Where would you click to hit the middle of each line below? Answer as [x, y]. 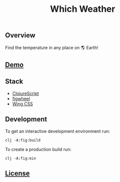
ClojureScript [26, 93]
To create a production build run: [38, 149]
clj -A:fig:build [23, 140]
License [17, 173]
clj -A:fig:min [21, 158]
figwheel [21, 98]
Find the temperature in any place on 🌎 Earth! [52, 47]
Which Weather [83, 9]
